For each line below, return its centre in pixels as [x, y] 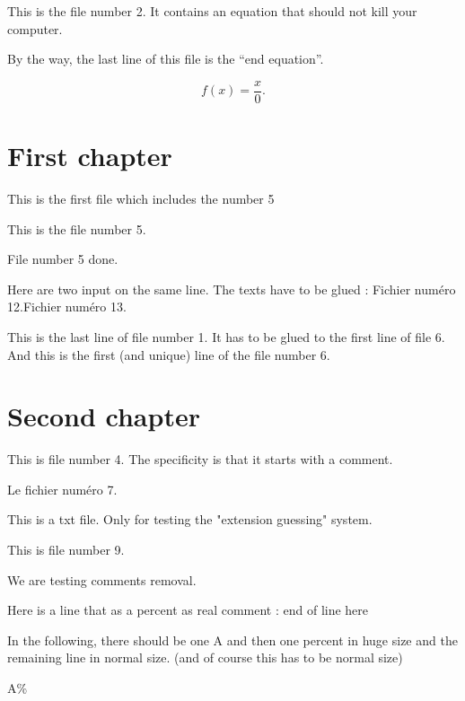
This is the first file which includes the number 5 [141, 198]
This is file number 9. [66, 550]
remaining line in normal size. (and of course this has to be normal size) [205, 657]
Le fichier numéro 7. [62, 489]
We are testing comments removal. [102, 579]
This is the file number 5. [77, 228]
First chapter [90, 156]
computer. [35, 28]
